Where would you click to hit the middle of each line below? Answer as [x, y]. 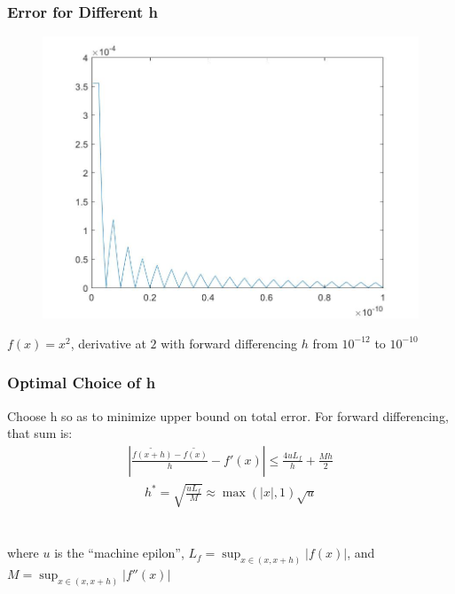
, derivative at [108, 343]
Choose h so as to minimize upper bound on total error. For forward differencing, [228, 415]
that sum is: [40, 433]
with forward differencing [229, 343]
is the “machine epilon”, [119, 553]
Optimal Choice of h [82, 383]
